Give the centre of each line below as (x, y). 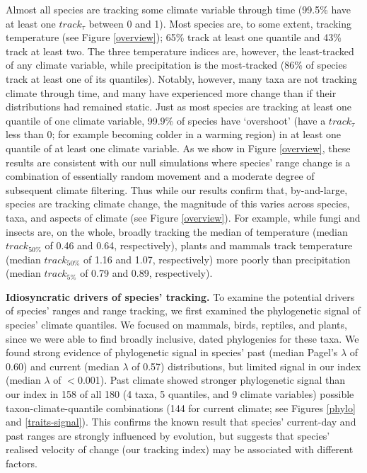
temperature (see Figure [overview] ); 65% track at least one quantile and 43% (174, 37)
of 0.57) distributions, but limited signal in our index (246, 366)
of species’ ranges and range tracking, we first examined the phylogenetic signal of (183, 310)
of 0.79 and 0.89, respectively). (146, 273)
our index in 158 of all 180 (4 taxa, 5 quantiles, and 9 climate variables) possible (180, 394)
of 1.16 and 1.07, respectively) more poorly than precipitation (217, 259)
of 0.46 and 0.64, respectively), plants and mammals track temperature (199, 245)
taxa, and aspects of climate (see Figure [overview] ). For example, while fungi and (183, 217)
